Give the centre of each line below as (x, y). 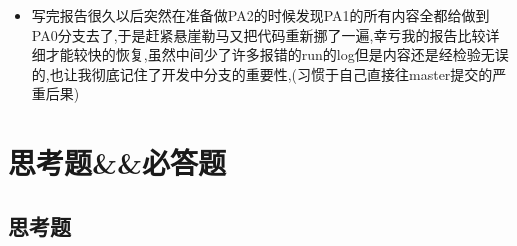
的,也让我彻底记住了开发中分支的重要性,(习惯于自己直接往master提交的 (262, 73)
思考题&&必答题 (117, 162)
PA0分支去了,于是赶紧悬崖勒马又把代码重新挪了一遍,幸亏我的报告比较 (258, 34)
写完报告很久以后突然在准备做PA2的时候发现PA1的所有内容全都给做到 (260, 15)
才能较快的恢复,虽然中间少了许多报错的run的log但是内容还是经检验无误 (277, 54)
